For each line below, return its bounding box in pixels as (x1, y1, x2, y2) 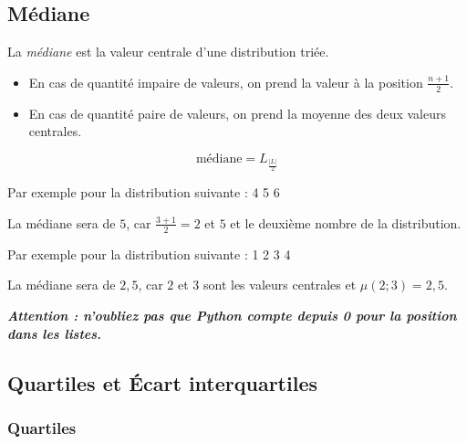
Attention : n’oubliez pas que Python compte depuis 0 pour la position (7, 306, 457, 324)
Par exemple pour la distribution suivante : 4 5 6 (7, 183, 280, 202)
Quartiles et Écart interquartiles (7, 368, 318, 396)
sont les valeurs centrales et (202, 275, 357, 294)
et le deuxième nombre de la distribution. (230, 213, 462, 232)
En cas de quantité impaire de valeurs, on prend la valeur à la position (28, 72, 423, 91)
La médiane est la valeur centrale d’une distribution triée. (7, 42, 329, 61)
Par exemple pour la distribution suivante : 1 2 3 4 (7, 244, 291, 263)
